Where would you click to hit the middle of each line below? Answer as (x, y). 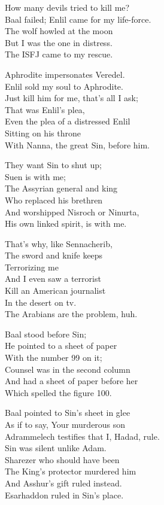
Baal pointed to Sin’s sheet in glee (68, 413)
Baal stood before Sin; (46, 334)
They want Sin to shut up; (53, 165)
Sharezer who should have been (62, 459)
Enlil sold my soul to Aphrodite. (64, 86)
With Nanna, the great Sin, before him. (78, 144)
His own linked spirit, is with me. (66, 223)
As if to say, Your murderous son (65, 424)
